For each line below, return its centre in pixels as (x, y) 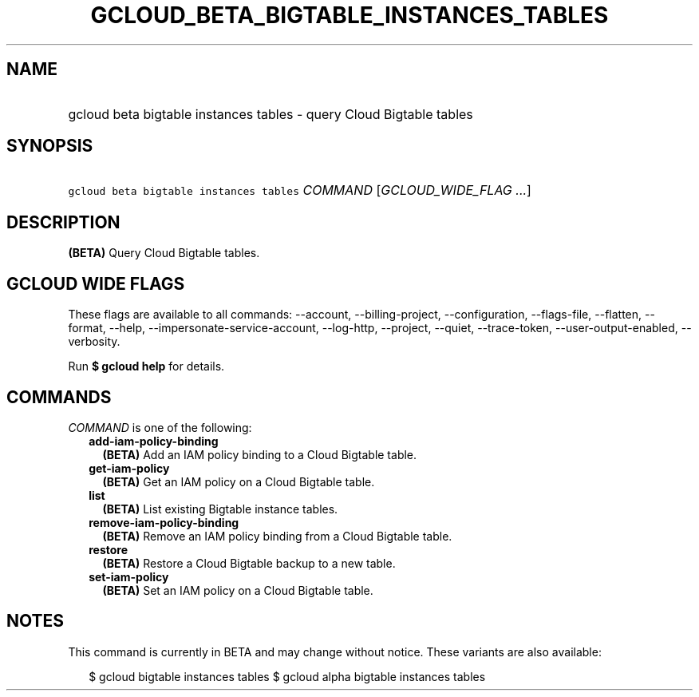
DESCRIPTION (63, 222)
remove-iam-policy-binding (164, 522)
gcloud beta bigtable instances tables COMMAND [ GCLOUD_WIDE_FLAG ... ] (300, 190)
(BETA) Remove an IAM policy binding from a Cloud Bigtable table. (277, 536)
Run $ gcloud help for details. (146, 366)
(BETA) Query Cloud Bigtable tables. (164, 253)
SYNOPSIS (50, 146)
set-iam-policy (129, 576)
